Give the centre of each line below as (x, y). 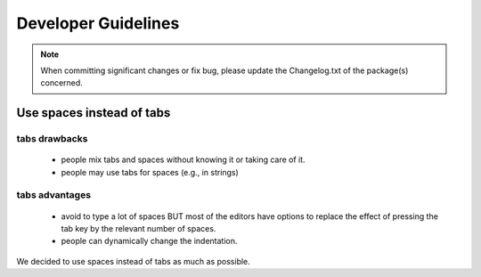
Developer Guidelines (98, 23)
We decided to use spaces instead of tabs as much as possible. (134, 261)
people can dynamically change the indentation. (149, 241)
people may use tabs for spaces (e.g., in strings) (150, 172)
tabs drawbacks (52, 139)
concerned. (62, 83)
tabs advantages (54, 195)
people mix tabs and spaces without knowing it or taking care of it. (183, 159)
